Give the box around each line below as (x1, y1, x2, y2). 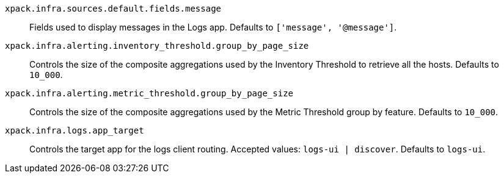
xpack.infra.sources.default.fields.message (5, 4, 222, 13)
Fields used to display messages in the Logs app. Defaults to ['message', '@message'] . (29, 22, 397, 32)
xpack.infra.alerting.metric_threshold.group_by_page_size (5, 88, 294, 98)
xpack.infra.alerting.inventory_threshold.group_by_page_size (5, 41, 309, 51)
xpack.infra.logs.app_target (5, 126, 144, 135)
